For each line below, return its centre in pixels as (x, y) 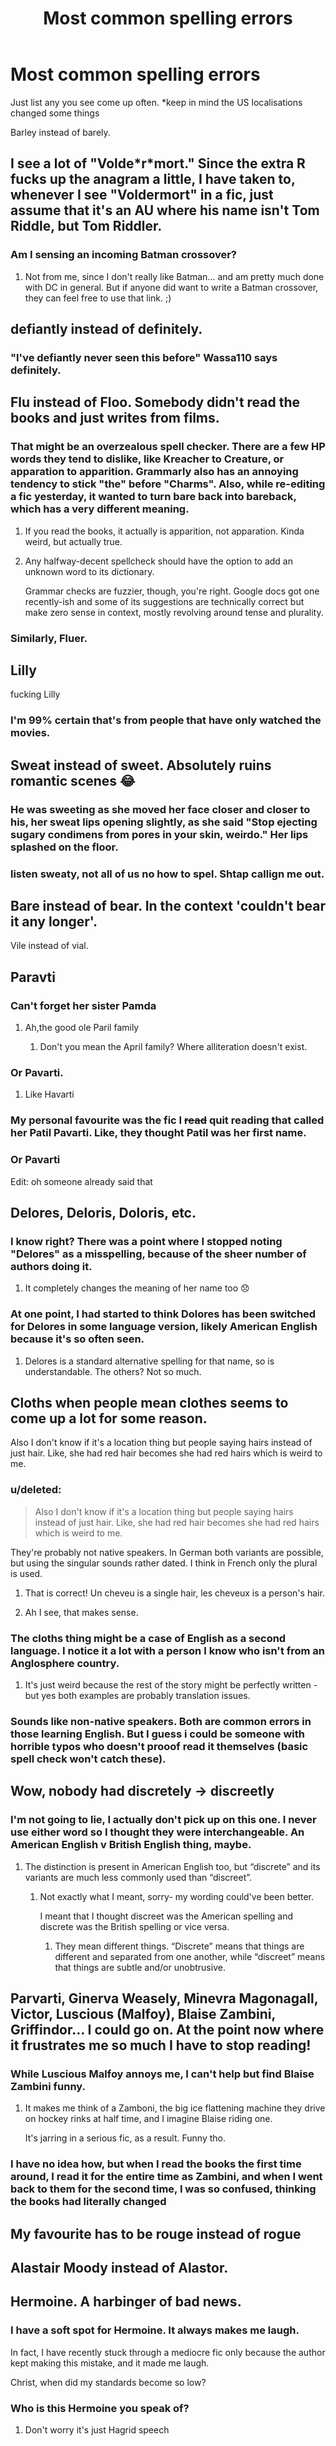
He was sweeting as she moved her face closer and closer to (160, 809)
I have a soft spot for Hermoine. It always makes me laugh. (155, 2330)
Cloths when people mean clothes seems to (149, 1402)
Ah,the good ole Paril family (82, 1028)
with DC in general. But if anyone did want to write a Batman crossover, (171, 287)
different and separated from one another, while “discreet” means (190, 1956)
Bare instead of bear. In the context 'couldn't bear (168, 905)
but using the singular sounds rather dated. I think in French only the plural (164, 1563)
